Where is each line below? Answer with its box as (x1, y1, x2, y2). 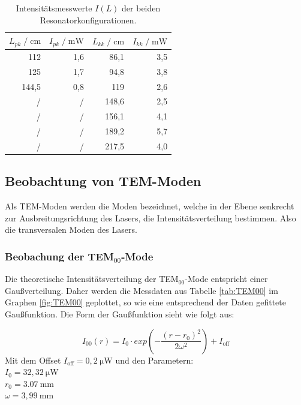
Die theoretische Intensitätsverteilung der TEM (5, 272, 179, 285)
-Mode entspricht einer (185, 272, 268, 285)
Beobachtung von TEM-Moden (5, 172, 201, 190)
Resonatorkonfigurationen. (40, 13, 137, 26)
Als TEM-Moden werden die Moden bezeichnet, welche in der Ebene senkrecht (5, 200, 294, 212)
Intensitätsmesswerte (16, 2, 92, 14)
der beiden (122, 2, 161, 14)
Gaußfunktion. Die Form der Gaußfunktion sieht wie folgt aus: (5, 308, 234, 320)
